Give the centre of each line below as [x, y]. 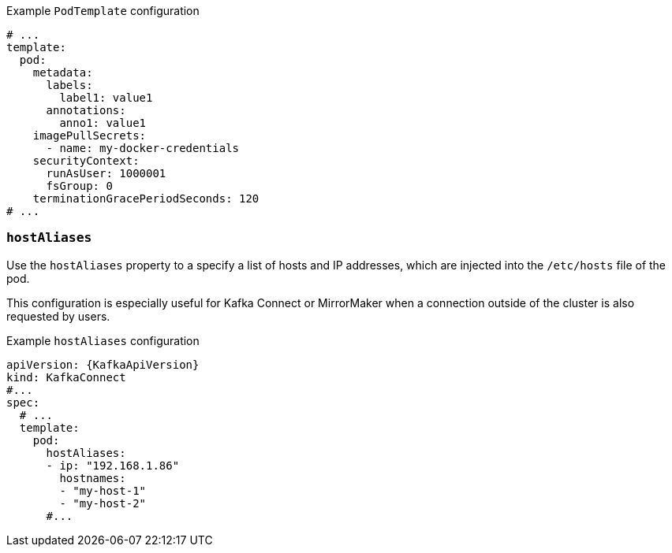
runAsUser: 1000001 [106, 173]
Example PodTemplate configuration [103, 11]
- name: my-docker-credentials [143, 148]
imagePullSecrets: [90, 135]
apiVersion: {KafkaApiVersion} [103, 364]
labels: [69, 85]
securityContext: [86, 161]
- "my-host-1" [103, 490]
